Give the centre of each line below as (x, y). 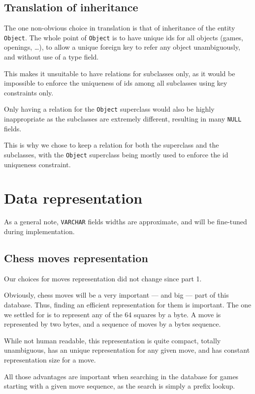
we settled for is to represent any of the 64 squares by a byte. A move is (112, 314)
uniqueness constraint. (37, 164)
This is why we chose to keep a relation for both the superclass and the (112, 145)
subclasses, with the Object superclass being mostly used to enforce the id (116, 154)
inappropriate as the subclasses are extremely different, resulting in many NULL (123, 119)
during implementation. (39, 231)
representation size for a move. (50, 359)
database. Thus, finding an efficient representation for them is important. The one (128, 304)
